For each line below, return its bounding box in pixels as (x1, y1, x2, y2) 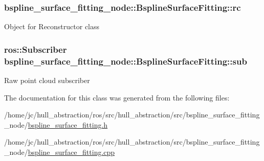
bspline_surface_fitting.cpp (28, 146, 115, 157)
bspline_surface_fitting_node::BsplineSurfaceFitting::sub (4, 54, 247, 67)
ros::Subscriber (4, 43, 67, 55)
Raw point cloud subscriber (4, 74, 90, 85)
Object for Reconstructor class (4, 21, 100, 32)
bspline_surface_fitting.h (28, 119, 108, 130)
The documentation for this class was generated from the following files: (4, 92, 230, 103)
